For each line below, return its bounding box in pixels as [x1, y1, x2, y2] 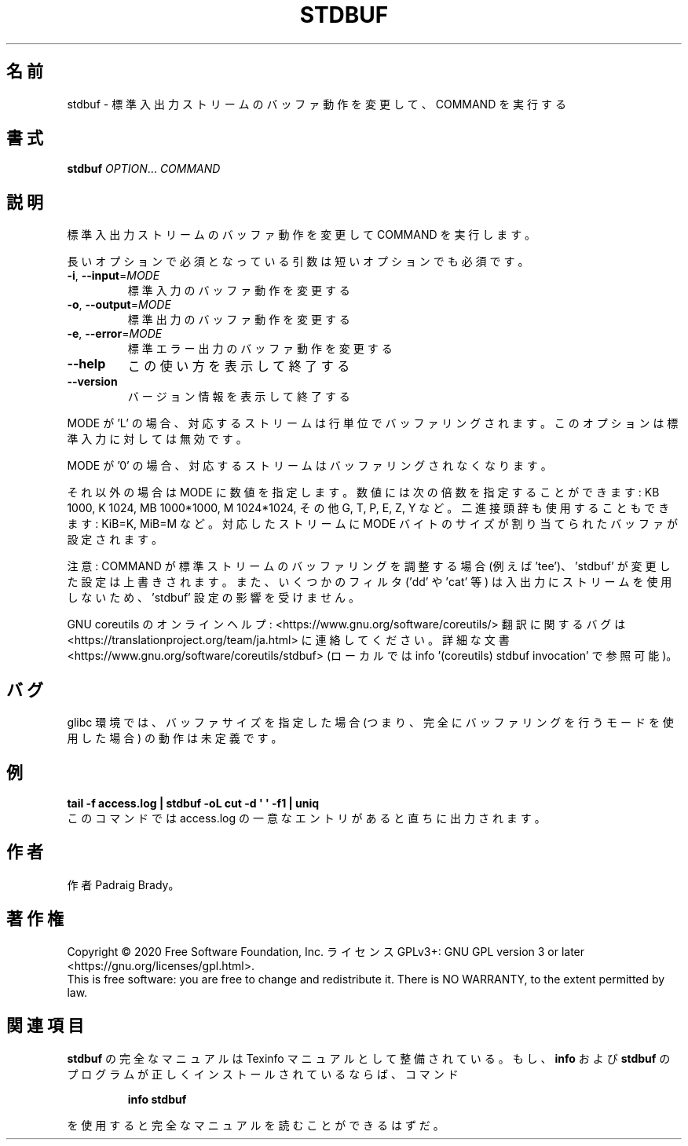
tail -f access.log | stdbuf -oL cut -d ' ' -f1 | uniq [67, 796, 320, 810]
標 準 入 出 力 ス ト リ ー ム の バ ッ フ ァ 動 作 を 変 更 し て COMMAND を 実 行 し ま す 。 [67, 228, 536, 242]
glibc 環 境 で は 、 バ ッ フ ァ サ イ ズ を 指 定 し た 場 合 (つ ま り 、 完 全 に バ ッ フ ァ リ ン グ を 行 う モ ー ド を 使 [67, 716, 674, 730]
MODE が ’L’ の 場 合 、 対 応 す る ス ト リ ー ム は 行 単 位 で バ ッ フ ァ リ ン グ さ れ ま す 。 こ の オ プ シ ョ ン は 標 [67, 416, 679, 430]
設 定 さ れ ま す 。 [67, 533, 163, 547]
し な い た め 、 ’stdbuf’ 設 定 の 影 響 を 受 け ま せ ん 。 [67, 591, 360, 605]
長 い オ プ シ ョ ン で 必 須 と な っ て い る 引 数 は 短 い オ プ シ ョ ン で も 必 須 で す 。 [67, 254, 529, 269]
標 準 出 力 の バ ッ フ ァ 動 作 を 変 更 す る [127, 313, 350, 327]
